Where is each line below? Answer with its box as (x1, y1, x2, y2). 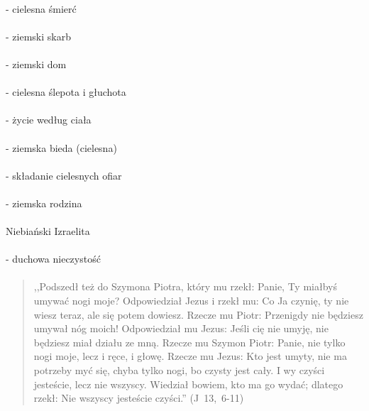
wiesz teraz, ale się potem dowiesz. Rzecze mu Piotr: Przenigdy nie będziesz (33, 307, 363, 322)
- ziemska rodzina (6, 195, 82, 210)
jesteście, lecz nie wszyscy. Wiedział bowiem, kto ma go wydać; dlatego (33, 376, 343, 391)
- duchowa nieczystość (6, 251, 101, 266)
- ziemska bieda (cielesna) (6, 140, 117, 155)
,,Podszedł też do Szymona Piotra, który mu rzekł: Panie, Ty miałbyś (33, 279, 337, 294)
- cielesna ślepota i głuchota (6, 84, 126, 99)
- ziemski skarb (6, 28, 71, 43)
